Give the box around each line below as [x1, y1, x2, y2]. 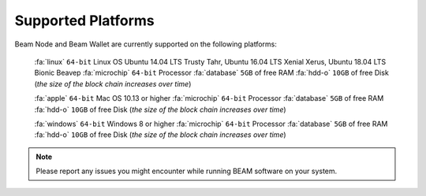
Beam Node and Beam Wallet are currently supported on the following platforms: [14, 39, 278, 49]
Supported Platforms [14, 12, 155, 29]
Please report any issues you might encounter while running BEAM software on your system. [35, 166, 338, 176]
